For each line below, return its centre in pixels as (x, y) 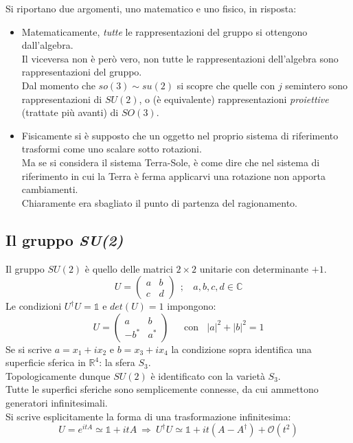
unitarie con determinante (254, 268)
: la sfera (117, 362)
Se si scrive (29, 349)
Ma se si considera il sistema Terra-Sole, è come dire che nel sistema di (171, 162)
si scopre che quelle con (226, 85)
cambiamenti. (50, 189)
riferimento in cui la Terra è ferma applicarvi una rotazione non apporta (173, 175)
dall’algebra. (47, 45)
